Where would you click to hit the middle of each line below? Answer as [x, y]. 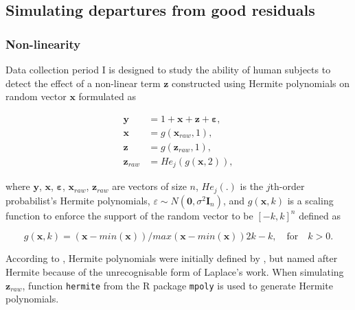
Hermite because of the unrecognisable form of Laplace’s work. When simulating [175, 272]
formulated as [107, 96]
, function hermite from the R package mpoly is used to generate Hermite [177, 285]
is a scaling [310, 200]
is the [252, 186]
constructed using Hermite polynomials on [261, 83]
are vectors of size [149, 186]
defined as [320, 215]
